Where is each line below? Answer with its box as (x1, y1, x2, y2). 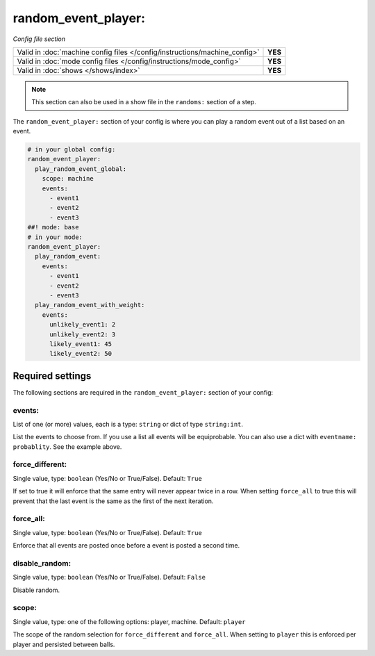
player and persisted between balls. (12, 640, 115, 648)
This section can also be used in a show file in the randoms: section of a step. (31, 98, 256, 106)
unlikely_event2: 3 (49, 330, 116, 338)
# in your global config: (27, 146, 116, 154)
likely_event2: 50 (49, 350, 112, 358)
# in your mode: (27, 233, 83, 241)
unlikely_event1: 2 (49, 320, 116, 329)
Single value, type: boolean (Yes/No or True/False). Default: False (12, 573, 206, 582)
